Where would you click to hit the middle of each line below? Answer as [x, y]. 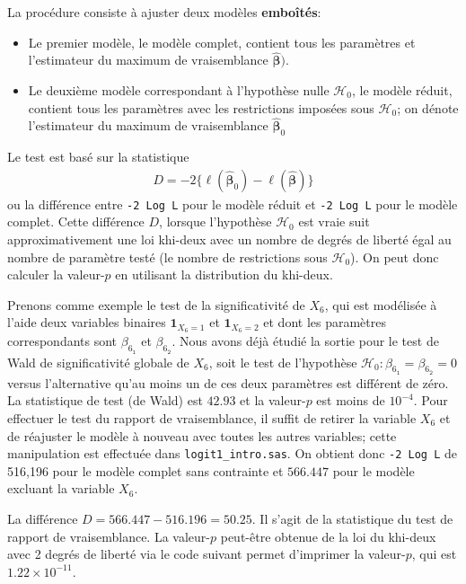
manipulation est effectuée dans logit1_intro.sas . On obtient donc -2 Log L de [232, 453]
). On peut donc [395, 257]
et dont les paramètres [325, 322]
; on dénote [428, 107]
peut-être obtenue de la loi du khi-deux [328, 536]
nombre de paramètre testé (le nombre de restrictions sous [167, 257]
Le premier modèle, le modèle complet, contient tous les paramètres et [222, 42]
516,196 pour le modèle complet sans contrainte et [145, 470]
